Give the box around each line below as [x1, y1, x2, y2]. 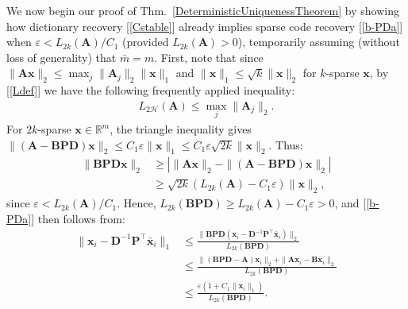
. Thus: [268, 136, 303, 153]
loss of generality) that [6, 48, 117, 65]
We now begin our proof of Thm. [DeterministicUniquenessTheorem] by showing [6, 2, 399, 18]
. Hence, [117, 195, 156, 211]
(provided [122, 33, 169, 50]
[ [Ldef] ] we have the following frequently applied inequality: [6, 82, 295, 98]
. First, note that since [154, 48, 264, 65]
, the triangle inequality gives [110, 121, 252, 137]
